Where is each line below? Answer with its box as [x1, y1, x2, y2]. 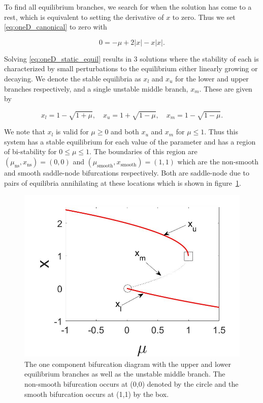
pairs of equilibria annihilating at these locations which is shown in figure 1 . [4, 177, 241, 188]
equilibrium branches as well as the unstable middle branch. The [24, 368, 225, 379]
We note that [4, 126, 45, 137]
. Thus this [204, 126, 238, 137]
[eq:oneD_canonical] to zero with [4, 21, 107, 32]
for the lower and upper [175, 73, 249, 83]
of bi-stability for [4, 146, 57, 157]
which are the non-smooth [177, 156, 259, 167]
